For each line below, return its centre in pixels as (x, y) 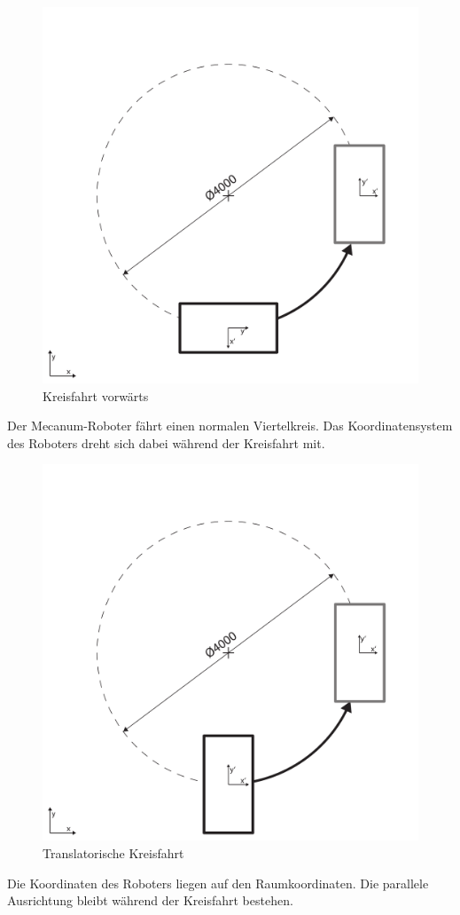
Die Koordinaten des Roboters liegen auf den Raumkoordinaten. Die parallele (218, 883)
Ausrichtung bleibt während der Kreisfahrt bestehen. (150, 900)
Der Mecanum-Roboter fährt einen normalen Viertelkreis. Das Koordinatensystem (230, 426)
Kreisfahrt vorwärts (96, 395)
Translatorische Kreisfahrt (113, 852)
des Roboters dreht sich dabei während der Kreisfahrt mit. (166, 442)
